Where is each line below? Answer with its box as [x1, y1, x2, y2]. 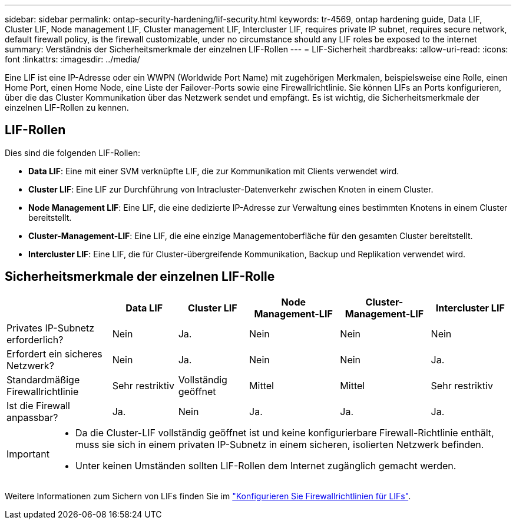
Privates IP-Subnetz [6, 321, 95, 334]
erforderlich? [6, 333, 64, 346]
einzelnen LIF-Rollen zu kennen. [5, 102, 129, 112]
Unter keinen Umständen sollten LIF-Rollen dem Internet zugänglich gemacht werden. [75, 459, 457, 472]
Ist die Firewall [6, 399, 70, 412]
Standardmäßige [6, 373, 80, 386]
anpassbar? [6, 411, 58, 423]
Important [6, 447, 49, 460]
